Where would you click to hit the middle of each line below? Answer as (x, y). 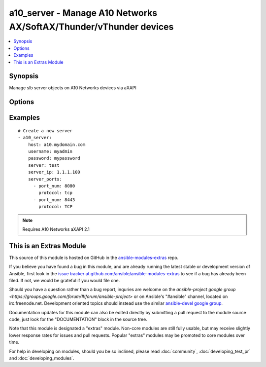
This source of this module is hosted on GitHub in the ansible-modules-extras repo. (94, 257)
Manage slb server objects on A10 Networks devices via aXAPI (73, 88)
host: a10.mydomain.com (57, 145)
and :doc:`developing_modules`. (42, 358)
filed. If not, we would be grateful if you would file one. (65, 280)
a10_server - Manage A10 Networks (83, 13)
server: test (44, 165)
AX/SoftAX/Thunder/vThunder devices (91, 27)
